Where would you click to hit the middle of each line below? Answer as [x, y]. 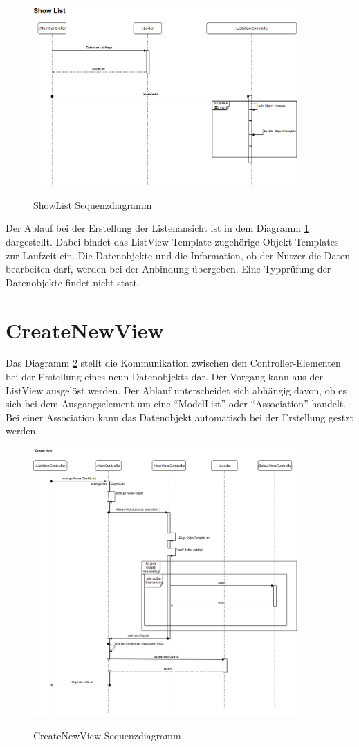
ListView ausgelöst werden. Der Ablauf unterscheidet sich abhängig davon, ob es [176, 390]
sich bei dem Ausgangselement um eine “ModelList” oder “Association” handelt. [176, 404]
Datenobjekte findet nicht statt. [73, 282]
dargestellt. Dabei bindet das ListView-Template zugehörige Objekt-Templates [172, 241]
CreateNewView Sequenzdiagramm [107, 736]
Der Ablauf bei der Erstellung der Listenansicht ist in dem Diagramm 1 [157, 228]
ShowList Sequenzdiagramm [93, 204]
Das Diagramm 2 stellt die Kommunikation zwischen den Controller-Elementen [173, 363]
